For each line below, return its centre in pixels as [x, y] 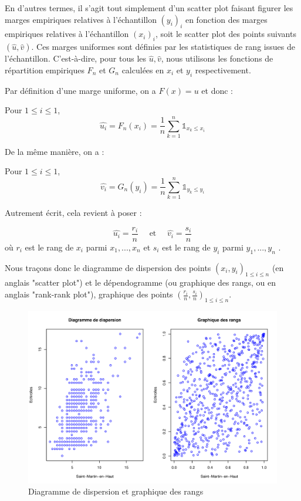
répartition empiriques [45, 70]
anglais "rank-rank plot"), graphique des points [89, 294]
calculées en [143, 70]
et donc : [217, 90]
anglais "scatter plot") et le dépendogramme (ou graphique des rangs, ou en [141, 282]
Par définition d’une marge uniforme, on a [80, 90]
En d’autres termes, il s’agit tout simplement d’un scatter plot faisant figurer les [149, 8]
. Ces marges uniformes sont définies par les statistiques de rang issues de [163, 47]
